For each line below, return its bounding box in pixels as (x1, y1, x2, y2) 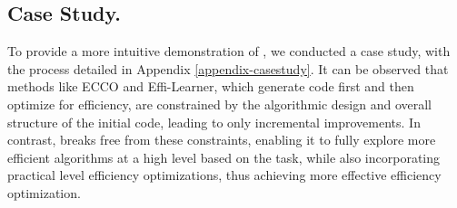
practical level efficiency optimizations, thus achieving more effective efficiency (7, 165, 442, 184)
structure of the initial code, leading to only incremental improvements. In (7, 112, 421, 131)
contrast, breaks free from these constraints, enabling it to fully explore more (7, 130, 436, 149)
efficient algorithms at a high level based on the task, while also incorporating (7, 147, 441, 166)
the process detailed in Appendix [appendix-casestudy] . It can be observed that (7, 59, 449, 78)
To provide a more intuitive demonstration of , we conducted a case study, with (7, 42, 451, 61)
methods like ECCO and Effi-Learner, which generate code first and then (7, 77, 414, 96)
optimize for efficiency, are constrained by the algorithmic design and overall (7, 94, 432, 113)
